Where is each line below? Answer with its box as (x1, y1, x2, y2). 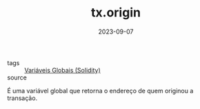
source (7, 73, 28, 82)
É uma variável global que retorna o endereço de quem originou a (7, 86, 194, 95)
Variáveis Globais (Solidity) (24, 66, 101, 74)
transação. (7, 94, 38, 102)
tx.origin (90, 5, 141, 21)
